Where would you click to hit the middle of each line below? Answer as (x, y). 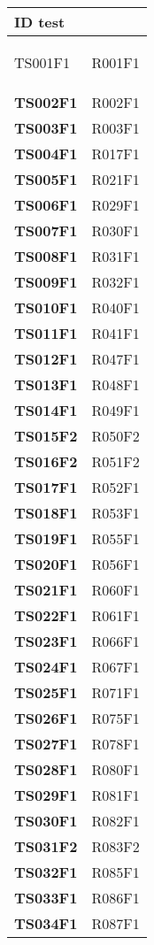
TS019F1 (46, 538)
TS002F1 (46, 102)
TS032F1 (46, 872)
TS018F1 (46, 513)
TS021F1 (46, 590)
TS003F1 (46, 128)
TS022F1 (46, 615)
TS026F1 (46, 718)
